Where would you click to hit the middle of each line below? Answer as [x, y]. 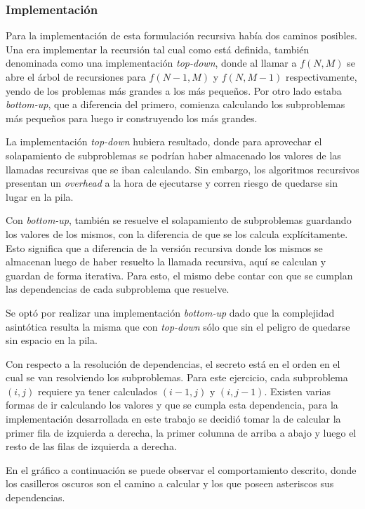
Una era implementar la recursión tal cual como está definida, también [158, 49]
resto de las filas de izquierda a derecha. [91, 446]
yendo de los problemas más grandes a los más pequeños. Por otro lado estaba [174, 90]
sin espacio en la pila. [52, 340]
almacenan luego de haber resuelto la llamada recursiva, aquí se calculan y [166, 262]
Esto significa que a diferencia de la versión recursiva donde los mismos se [164, 247]
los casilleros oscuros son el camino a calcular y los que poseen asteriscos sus [170, 483]
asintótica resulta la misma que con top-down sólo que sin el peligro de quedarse [178, 326]
